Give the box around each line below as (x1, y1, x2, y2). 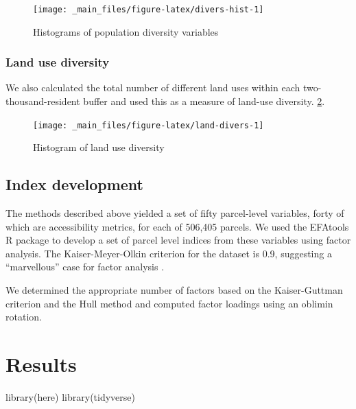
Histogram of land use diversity (33, 140, 165, 154)
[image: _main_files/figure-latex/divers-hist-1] (33, 5, 264, 14)
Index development (5, 174, 143, 195)
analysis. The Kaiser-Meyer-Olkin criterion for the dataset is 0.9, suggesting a (5, 246, 332, 260)
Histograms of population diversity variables (33, 24, 219, 38)
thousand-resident (5, 94, 80, 108)
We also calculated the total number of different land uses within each (5, 80, 300, 95)
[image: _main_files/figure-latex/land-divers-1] (33, 120, 264, 130)
